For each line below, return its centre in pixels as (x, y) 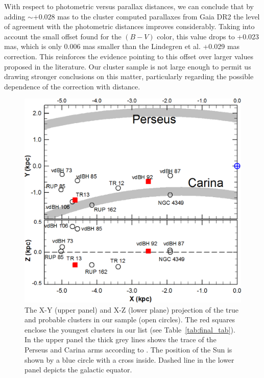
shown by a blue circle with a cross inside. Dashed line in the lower (129, 359)
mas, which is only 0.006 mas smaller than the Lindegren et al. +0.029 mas (122, 46)
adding (15, 16)
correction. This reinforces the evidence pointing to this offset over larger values (129, 56)
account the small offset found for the (63, 36)
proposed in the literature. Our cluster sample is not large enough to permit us (128, 66)
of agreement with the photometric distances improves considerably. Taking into (129, 26)
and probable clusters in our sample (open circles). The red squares (130, 320)
